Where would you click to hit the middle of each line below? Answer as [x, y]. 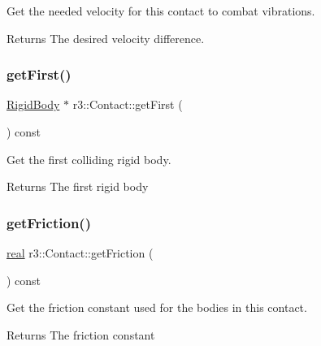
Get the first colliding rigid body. [89, 159]
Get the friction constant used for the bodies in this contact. [157, 307]
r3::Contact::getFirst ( [128, 104]
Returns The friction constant [81, 334]
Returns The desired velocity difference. [106, 38]
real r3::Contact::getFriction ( [80, 253]
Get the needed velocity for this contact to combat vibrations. [161, 11]
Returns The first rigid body [78, 186]
